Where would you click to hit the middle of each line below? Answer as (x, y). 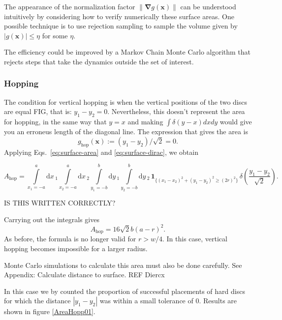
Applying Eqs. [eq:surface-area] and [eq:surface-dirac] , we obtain (101, 152)
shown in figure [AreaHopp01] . (50, 311)
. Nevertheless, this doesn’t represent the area (176, 111)
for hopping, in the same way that (55, 122)
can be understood (208, 6)
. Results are (218, 301)
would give (236, 122)
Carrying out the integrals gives (52, 219)
